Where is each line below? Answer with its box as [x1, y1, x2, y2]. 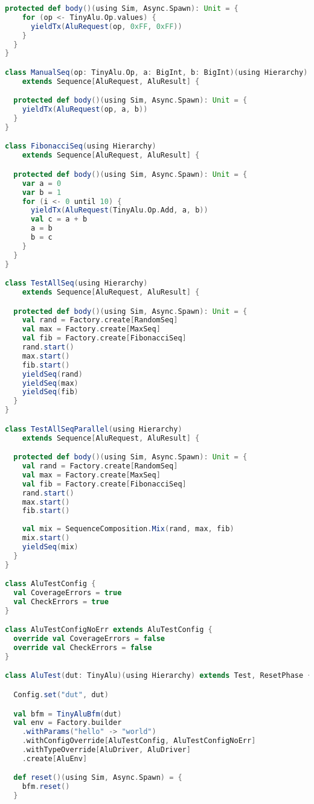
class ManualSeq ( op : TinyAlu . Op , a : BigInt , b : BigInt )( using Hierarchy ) [5, 68, 308, 77]
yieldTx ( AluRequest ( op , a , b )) [22, 105, 148, 114]
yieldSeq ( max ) [22, 378, 78, 388]
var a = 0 [22, 179, 62, 188]
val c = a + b [30, 215, 88, 224]
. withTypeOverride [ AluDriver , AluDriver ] [22, 745, 191, 755]
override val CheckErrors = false [13, 643, 152, 652]
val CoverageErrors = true [13, 589, 122, 598]
